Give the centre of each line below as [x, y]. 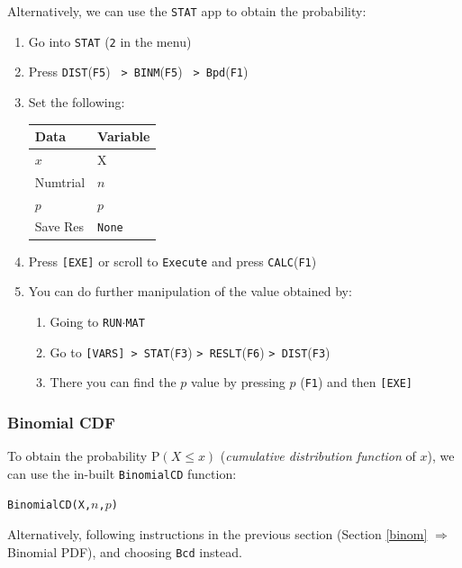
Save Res [59, 226]
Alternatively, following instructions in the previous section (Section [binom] [217, 533]
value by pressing [238, 382]
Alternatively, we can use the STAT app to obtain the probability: [187, 11]
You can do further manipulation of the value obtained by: [190, 291]
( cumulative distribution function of [318, 456]
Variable [124, 136]
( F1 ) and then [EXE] [357, 382]
